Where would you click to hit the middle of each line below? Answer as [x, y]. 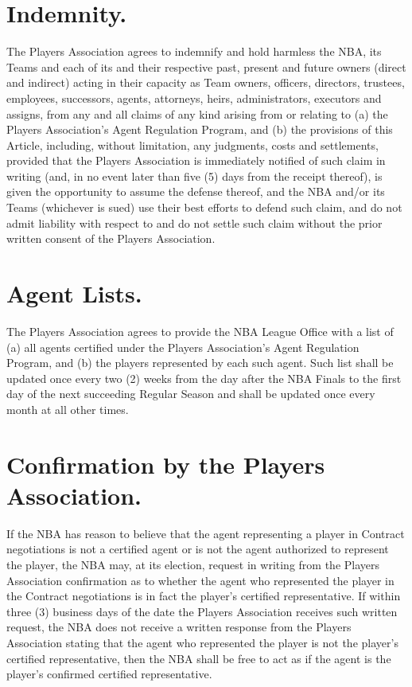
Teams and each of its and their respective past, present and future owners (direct [206, 66]
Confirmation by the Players [166, 464]
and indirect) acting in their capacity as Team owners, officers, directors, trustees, [206, 82]
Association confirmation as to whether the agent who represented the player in [200, 580]
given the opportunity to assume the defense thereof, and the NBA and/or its [196, 191]
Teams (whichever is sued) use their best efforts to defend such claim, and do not [204, 207]
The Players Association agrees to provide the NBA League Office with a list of [200, 331]
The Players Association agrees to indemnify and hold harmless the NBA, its [194, 51]
